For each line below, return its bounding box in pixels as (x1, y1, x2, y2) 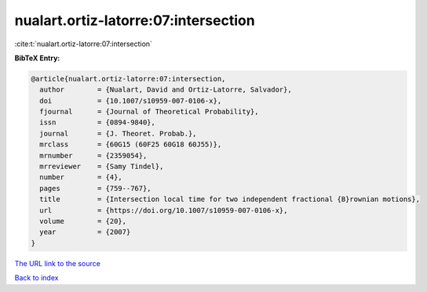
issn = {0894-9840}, (39, 118, 156, 127)
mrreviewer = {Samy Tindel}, (39, 162, 164, 171)
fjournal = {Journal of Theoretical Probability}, (39, 107, 259, 117)
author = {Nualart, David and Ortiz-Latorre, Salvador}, (39, 85, 292, 94)
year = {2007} (39, 228, 131, 236)
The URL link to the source (14, 258, 101, 268)
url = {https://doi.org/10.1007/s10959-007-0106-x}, (39, 206, 288, 214)
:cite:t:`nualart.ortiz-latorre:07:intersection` (14, 39, 153, 49)
